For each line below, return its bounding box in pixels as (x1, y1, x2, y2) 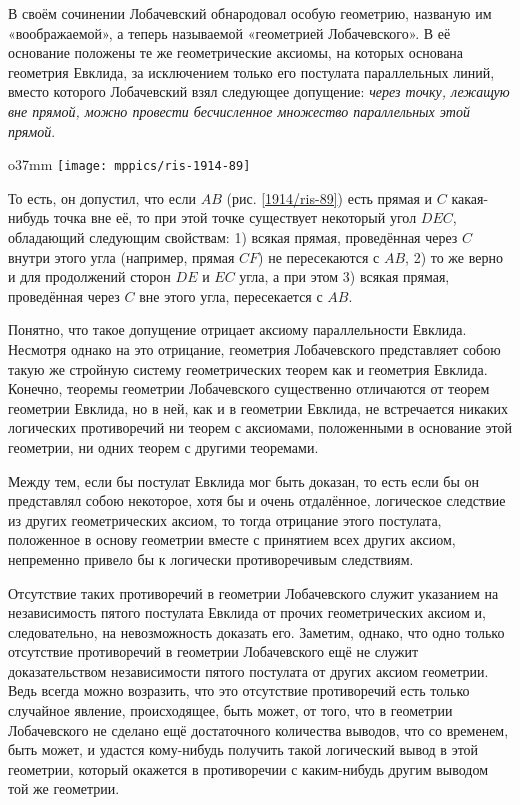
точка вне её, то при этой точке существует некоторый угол (53, 207, 417, 228)
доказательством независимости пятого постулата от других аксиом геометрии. (8, 660, 489, 681)
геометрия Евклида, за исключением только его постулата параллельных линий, (8, 61, 495, 82)
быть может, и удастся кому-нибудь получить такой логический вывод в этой (8, 739, 479, 760)
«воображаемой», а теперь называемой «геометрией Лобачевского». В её (8, 22, 451, 43)
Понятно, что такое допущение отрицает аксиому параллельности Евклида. (8, 319, 467, 340)
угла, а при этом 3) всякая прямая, (239, 266, 450, 287)
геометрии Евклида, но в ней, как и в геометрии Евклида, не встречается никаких (8, 397, 508, 418)
